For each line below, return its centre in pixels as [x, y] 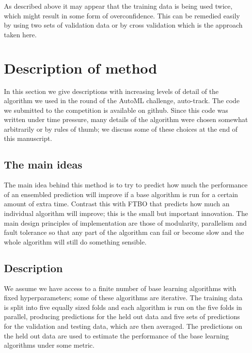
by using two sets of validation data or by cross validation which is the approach [123, 25]
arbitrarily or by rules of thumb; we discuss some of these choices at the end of [121, 129]
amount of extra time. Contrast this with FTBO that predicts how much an [117, 204]
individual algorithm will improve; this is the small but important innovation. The [126, 213]
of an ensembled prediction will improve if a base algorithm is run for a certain [121, 194]
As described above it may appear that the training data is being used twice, [118, 6]
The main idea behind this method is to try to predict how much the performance [126, 185]
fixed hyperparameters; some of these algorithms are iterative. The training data [123, 298]
